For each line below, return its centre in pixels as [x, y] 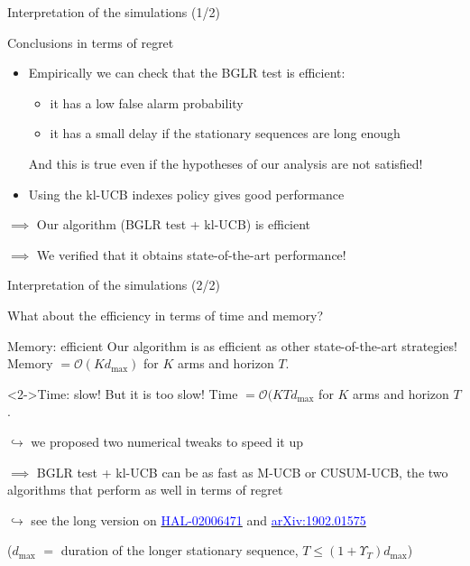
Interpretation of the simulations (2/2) [114, 285]
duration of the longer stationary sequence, [180, 550]
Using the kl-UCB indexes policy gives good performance [186, 194]
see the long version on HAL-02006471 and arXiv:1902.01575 [198, 520]
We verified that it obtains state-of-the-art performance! [191, 254]
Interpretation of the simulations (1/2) [114, 12]
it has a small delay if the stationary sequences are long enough [225, 133]
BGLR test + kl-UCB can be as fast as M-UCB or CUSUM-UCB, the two [242, 472]
